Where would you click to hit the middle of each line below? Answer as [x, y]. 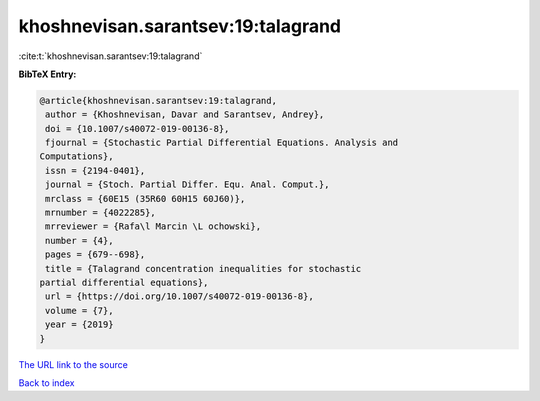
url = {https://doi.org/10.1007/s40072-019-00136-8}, [179, 296]
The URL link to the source [73, 364]
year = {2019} [79, 324]
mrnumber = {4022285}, [101, 213]
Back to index [46, 382]
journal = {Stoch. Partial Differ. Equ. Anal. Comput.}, [187, 184]
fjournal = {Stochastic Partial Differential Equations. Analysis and [222, 143]
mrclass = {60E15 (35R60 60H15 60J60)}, [145, 198]
